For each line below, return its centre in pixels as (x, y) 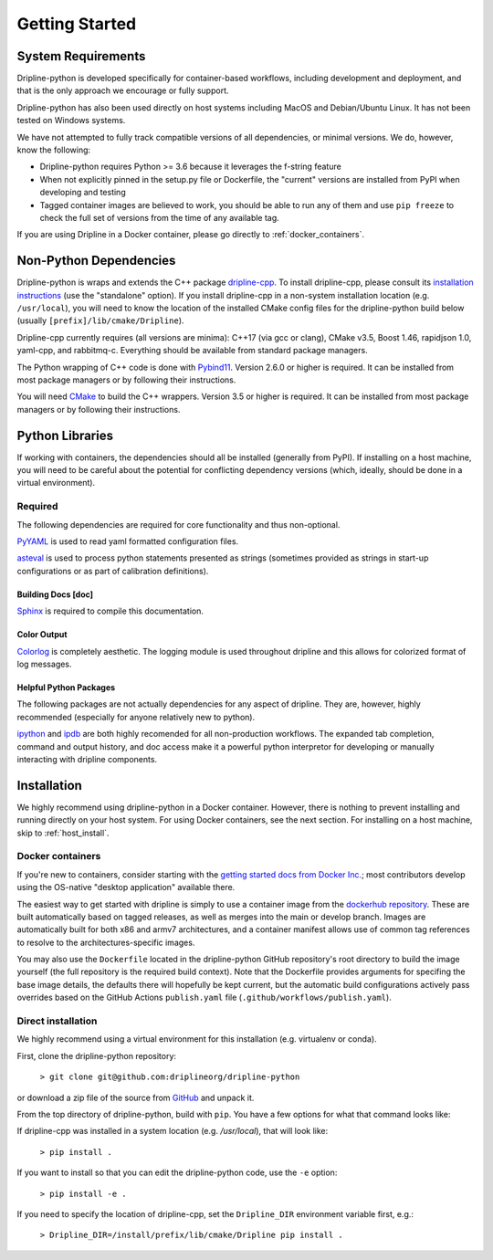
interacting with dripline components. (87, 759)
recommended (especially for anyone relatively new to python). (136, 717)
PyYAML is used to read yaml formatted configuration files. (128, 541)
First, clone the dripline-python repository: (97, 1055)
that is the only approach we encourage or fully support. (123, 90)
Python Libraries (65, 435)
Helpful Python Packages (66, 687)
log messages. (44, 664)
